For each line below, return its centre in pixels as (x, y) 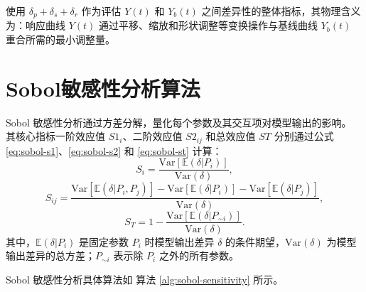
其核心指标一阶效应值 (55, 136)
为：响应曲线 (36, 25)
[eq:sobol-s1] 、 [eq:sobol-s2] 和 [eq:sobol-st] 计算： (114, 150)
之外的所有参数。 (199, 255)
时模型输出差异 (179, 241)
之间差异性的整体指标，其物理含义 (281, 11)
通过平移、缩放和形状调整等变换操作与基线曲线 (209, 25)
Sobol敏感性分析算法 (103, 88)
